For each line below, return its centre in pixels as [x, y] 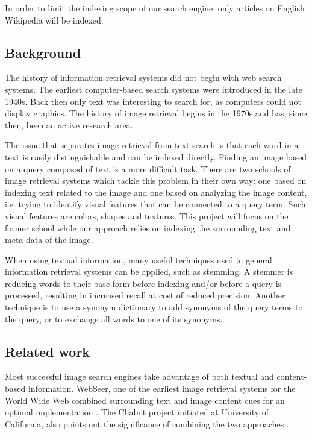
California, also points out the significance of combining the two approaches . [147, 423]
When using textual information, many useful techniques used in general [139, 259]
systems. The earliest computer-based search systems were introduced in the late [154, 89]
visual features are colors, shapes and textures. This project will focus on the [147, 215]
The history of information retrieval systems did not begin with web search [143, 77]
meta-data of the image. [49, 240]
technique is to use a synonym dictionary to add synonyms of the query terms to [154, 307]
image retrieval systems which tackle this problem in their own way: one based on [156, 181]
